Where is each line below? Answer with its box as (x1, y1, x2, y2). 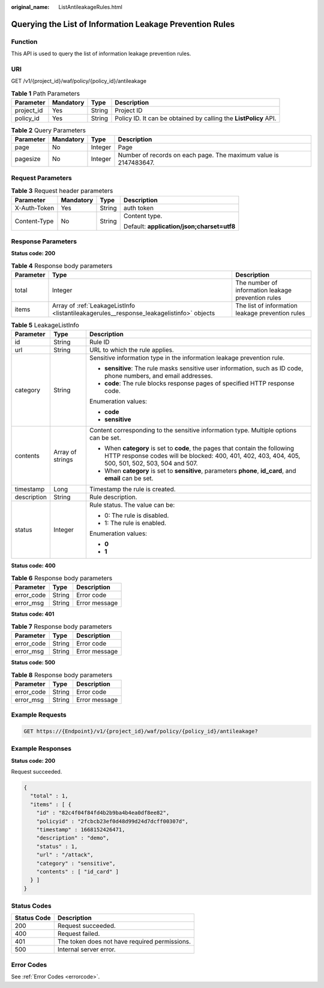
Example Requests (11, 711, 67, 719)
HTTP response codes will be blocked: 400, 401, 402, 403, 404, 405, (104, 452, 301, 460)
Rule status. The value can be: (89, 501, 175, 509)
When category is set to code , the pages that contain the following (104, 444, 294, 453)
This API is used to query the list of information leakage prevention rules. (11, 50, 191, 57)
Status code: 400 (11, 562, 56, 569)
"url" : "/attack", (36, 852, 94, 858)
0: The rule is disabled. (104, 511, 169, 520)
